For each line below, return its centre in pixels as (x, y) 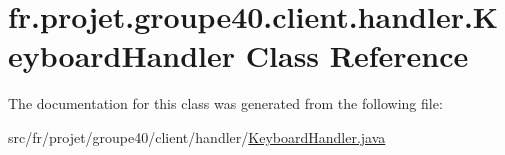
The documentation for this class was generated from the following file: (225, 103)
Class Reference (357, 55)
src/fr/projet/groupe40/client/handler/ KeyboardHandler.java (197, 136)
